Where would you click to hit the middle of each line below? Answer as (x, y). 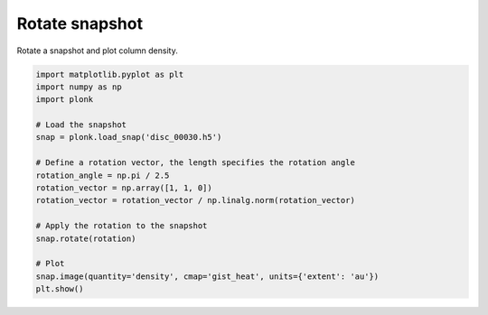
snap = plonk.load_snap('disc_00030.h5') (129, 137)
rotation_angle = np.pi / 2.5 (103, 175)
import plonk (65, 100)
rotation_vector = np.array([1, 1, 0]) (124, 188)
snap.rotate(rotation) (86, 238)
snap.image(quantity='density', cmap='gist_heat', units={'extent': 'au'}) (207, 276)
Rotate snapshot (80, 23)
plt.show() (60, 289)
